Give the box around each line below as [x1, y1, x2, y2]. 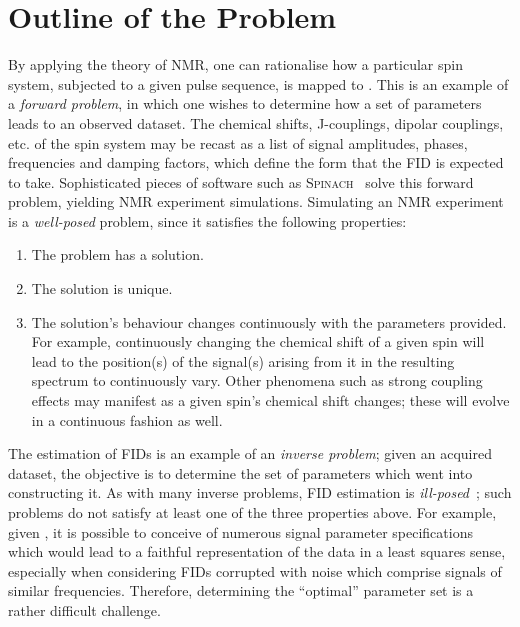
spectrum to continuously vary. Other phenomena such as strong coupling [31, 370, 483, 391]
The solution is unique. [31, 278, 173, 299]
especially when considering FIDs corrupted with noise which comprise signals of [8, 560, 502, 581]
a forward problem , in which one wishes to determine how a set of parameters [8, 93, 482, 114]
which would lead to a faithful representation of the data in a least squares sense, [8, 541, 506, 562]
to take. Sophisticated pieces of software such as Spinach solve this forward [8, 171, 474, 192]
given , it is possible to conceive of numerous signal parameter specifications [8, 521, 473, 542]
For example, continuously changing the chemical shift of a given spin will [31, 331, 485, 352]
